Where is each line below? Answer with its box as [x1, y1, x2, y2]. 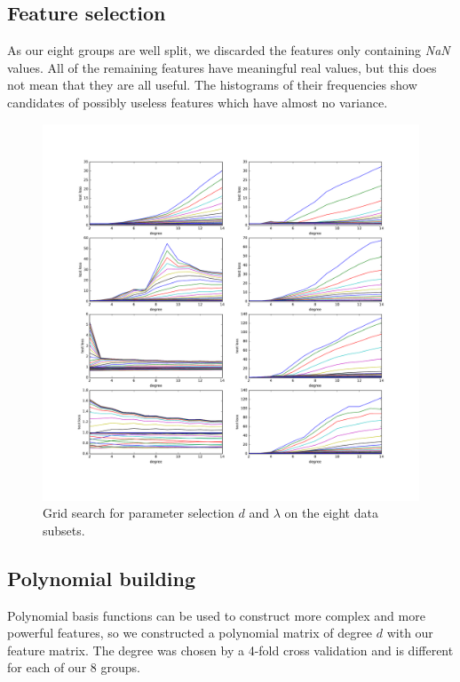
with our [386, 623, 433, 642]
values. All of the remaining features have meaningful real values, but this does [7, 58, 437, 76]
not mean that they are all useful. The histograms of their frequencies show [7, 75, 417, 94]
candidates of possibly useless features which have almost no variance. [7, 92, 388, 111]
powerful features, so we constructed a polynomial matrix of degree [7, 623, 373, 642]
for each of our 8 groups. [7, 658, 140, 677]
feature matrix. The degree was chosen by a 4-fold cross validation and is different [7, 640, 454, 659]
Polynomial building [7, 564, 195, 591]
